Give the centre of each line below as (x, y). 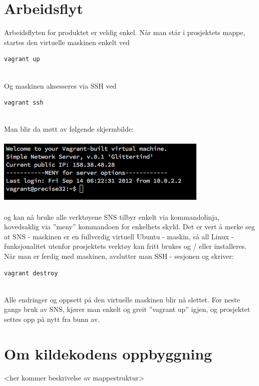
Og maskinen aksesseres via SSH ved (60, 85)
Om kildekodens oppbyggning (108, 353)
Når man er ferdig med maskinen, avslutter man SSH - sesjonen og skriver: (119, 256)
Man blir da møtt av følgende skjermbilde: (69, 129)
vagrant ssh (24, 103)
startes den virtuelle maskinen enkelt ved (67, 42)
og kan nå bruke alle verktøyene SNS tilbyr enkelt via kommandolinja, (112, 217)
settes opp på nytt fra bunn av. (52, 319)
